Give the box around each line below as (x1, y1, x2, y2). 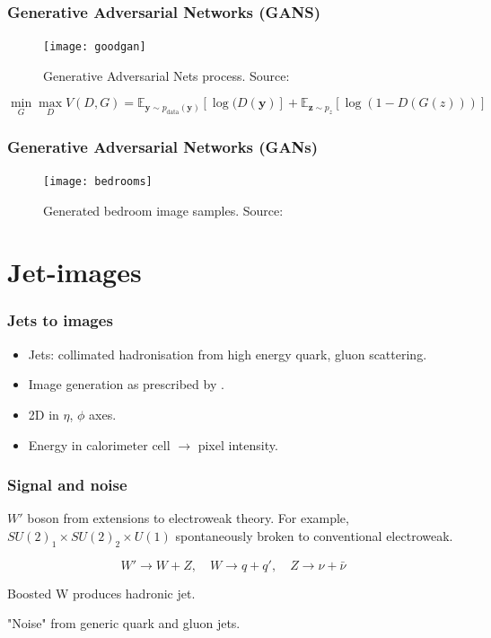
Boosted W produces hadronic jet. (7, 583, 196, 602)
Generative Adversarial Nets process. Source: (43, 66, 290, 84)
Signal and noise (7, 474, 127, 496)
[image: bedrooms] (43, 174, 153, 188)
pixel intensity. (197, 435, 278, 454)
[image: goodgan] (43, 40, 146, 54)
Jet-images (7, 253, 142, 290)
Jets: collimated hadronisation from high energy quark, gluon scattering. (28, 344, 427, 363)
